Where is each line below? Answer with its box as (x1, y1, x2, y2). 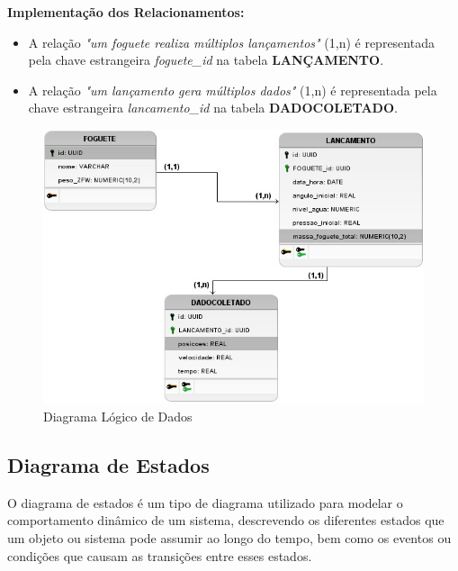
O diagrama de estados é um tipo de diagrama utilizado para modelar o (7, 493, 403, 512)
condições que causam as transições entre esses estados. (7, 546, 312, 565)
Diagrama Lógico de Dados (43, 406, 193, 425)
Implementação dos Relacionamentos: (7, 3, 245, 21)
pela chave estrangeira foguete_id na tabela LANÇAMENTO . (28, 50, 384, 69)
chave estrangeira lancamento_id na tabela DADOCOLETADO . (28, 98, 398, 117)
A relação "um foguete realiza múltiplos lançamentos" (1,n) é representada (28, 32, 435, 51)
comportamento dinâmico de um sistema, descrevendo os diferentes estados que (7, 511, 445, 530)
